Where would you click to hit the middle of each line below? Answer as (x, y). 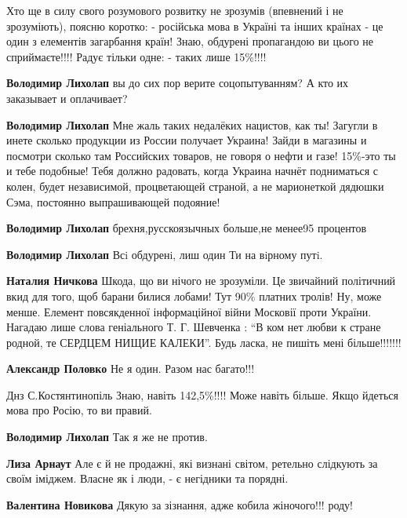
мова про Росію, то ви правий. (79, 410)
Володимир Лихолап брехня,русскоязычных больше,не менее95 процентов (187, 228)
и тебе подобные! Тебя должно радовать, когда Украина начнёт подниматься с (193, 171)
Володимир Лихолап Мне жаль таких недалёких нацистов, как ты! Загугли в (192, 124)
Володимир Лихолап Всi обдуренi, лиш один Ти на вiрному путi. (165, 254)
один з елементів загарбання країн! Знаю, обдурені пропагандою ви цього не (190, 41)
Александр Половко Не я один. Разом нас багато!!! (131, 368)
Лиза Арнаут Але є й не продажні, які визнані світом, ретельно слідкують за (192, 463)
